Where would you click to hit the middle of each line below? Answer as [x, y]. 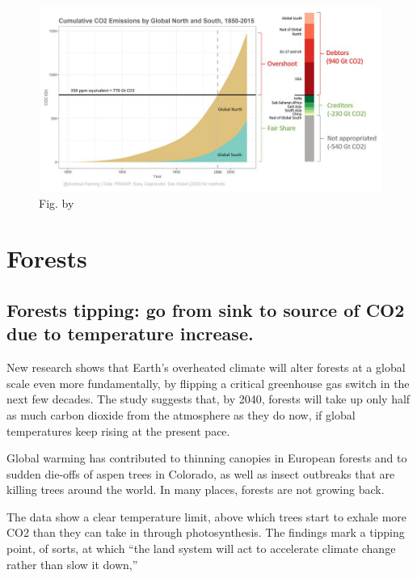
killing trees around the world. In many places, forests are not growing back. [196, 489]
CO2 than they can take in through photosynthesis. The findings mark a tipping [206, 532]
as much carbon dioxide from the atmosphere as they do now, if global [181, 414]
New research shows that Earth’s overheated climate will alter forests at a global [206, 367]
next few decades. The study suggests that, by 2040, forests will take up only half [208, 399]
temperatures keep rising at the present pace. [118, 430]
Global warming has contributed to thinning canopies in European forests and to [207, 458]
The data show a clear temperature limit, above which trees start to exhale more [207, 516]
